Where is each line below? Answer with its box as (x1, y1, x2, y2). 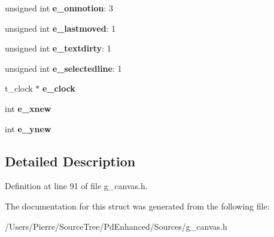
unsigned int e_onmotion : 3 (5, 2, 114, 14)
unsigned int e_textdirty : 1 (5, 42, 111, 54)
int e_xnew (5, 102, 51, 114)
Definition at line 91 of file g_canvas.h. (5, 180, 148, 192)
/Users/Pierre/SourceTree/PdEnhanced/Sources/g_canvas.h (5, 220, 227, 232)
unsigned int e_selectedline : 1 (5, 62, 122, 74)
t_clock (5, 82, 33, 95)
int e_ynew (5, 122, 51, 135)
